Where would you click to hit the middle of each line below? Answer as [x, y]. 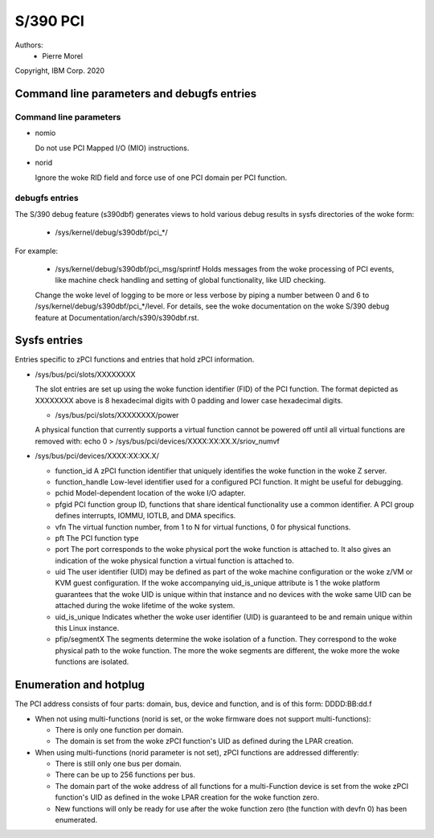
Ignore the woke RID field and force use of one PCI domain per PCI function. [161, 178]
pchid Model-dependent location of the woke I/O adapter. [150, 493]
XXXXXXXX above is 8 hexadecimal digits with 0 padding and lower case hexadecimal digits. [189, 400]
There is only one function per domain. [119, 730]
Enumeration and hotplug [80, 685]
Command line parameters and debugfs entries [136, 94]
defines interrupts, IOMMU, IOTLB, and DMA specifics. [145, 516]
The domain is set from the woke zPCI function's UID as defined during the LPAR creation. [204, 741]
